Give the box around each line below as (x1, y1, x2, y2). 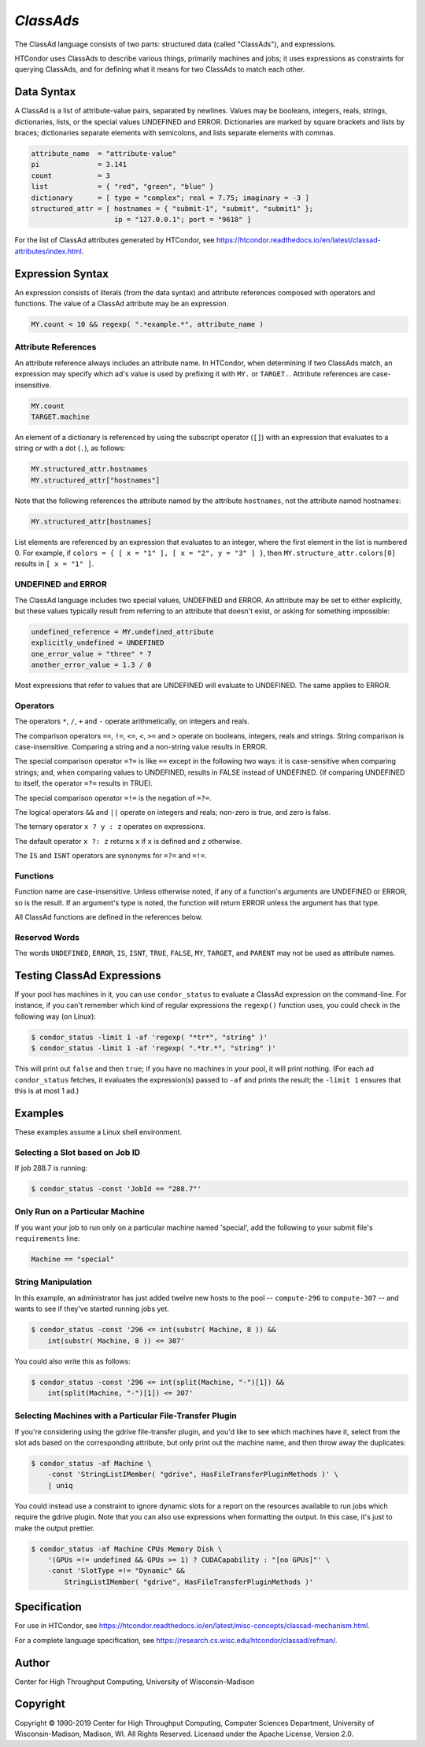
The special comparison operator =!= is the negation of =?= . (14, 793, 212, 802)
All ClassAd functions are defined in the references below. (14, 912, 204, 922)
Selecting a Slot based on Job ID (14, 1146, 141, 1157)
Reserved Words (14, 931, 80, 942)
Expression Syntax (14, 267, 109, 280)
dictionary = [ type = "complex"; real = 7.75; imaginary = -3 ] (31, 193, 310, 202)
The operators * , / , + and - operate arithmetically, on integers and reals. (14, 716, 250, 726)
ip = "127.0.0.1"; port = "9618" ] (114, 215, 252, 224)
